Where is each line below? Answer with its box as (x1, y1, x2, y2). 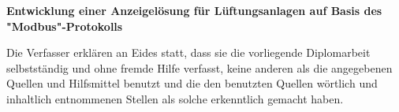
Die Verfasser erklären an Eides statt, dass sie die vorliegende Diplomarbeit (6, 44, 371, 61)
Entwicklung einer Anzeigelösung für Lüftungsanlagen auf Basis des (6, 2, 382, 18)
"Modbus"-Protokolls (6, 17, 123, 34)
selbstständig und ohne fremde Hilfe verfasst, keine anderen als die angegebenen (6, 59, 393, 76)
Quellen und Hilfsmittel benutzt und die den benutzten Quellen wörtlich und (6, 75, 378, 91)
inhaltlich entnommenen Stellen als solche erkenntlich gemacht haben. (6, 90, 344, 106)
